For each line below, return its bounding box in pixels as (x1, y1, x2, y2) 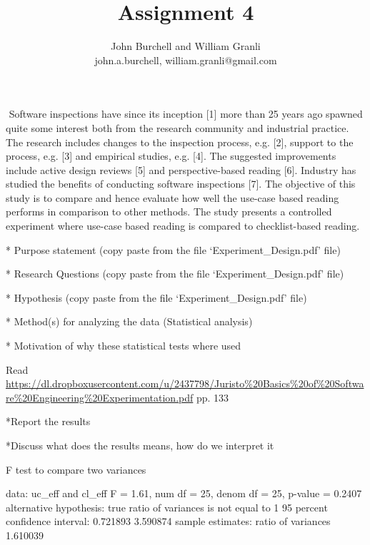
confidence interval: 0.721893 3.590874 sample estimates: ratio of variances (6, 514, 331, 529)
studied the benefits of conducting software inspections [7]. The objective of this (6, 176, 356, 191)
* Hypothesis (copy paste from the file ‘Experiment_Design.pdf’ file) (6, 290, 307, 305)
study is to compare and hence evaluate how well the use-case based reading (6, 190, 339, 205)
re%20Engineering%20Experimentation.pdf (6, 389, 194, 404)
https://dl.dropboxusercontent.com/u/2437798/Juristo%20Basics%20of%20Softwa (6, 376, 364, 391)
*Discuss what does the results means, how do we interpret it (6, 438, 274, 452)
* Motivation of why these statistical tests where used (6, 338, 241, 353)
